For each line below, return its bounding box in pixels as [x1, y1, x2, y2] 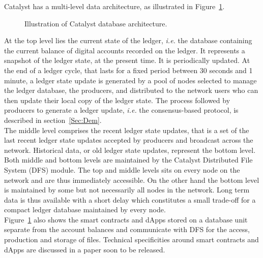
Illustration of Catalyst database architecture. [24, 18, 167, 28]
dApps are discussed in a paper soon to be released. [4, 244, 165, 254]
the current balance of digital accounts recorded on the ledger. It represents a [4, 45, 245, 55]
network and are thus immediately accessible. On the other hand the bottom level [4, 174, 259, 185]
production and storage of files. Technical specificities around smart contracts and [4, 234, 259, 245]
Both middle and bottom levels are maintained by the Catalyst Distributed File [4, 154, 253, 165]
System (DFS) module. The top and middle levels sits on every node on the [4, 164, 240, 175]
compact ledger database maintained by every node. [4, 204, 166, 215]
